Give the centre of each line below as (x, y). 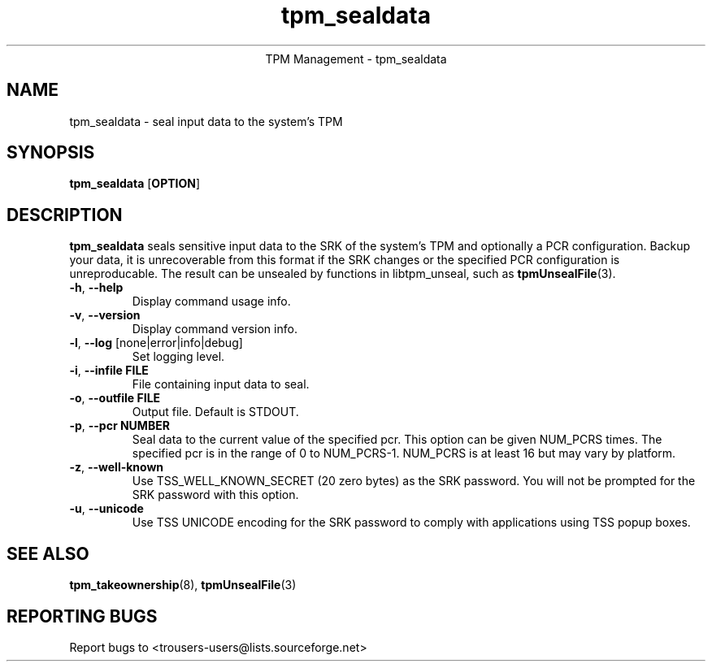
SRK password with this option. (215, 495)
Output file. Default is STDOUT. (215, 412)
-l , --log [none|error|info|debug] (156, 343)
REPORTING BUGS (82, 616)
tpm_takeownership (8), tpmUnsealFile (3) (183, 585)
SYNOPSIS (51, 153)
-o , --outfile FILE (115, 398)
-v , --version (105, 315)
